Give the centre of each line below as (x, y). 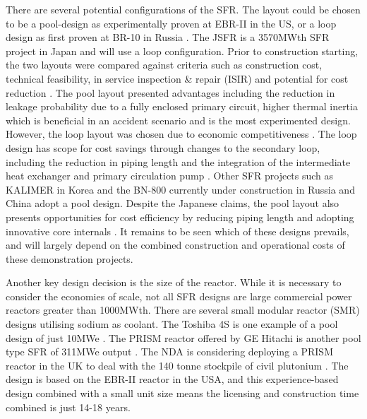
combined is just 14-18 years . (68, 407)
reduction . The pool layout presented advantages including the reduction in (170, 92)
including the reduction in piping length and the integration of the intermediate (178, 161)
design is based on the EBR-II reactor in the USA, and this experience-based (172, 379)
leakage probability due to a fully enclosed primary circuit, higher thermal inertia (182, 106)
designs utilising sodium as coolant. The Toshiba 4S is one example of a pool (172, 324)
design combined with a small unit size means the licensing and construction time (182, 393)
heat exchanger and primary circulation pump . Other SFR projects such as (170, 176)
